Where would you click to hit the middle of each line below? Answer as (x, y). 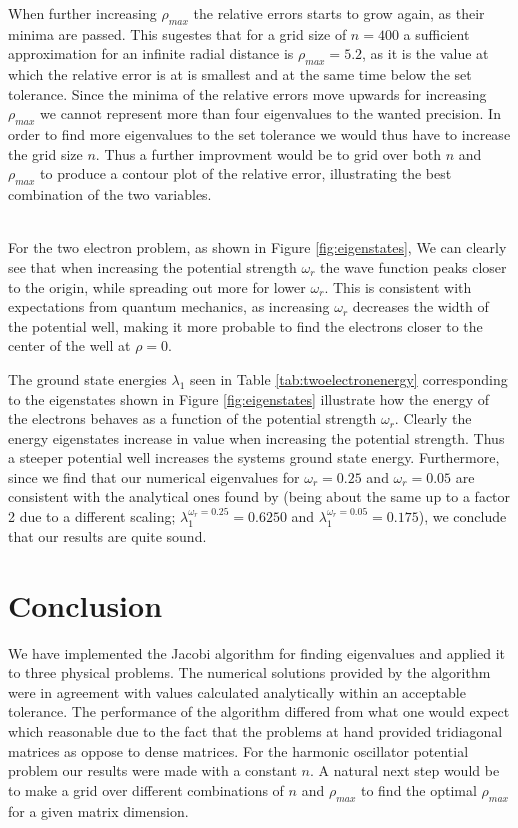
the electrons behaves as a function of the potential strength (192, 418)
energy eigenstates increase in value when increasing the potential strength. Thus (256, 437)
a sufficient (436, 33)
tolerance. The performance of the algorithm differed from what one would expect (259, 711)
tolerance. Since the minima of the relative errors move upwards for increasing (247, 93)
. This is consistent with (398, 286)
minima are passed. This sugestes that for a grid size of (177, 33)
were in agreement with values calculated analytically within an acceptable (237, 691)
